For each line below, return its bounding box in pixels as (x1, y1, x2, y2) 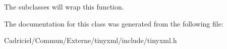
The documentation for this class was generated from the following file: (4, 18, 223, 28)
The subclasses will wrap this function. (4, 1, 124, 11)
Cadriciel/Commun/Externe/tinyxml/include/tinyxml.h (4, 35, 177, 45)
